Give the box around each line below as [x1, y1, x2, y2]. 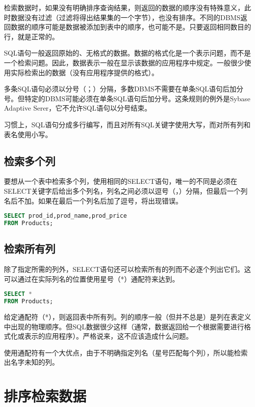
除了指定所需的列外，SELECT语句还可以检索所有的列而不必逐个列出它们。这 [4, 264, 251, 274]
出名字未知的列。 [4, 357, 59, 367]
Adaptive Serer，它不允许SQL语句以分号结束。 [4, 103, 152, 113]
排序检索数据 [4, 386, 87, 406]
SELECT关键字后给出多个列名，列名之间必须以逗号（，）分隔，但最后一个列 [4, 185, 248, 196]
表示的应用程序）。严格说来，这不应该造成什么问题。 [24, 331, 193, 341]
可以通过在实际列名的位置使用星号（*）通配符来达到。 [4, 273, 179, 284]
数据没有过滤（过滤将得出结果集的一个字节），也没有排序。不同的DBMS [10, 12, 241, 22]
